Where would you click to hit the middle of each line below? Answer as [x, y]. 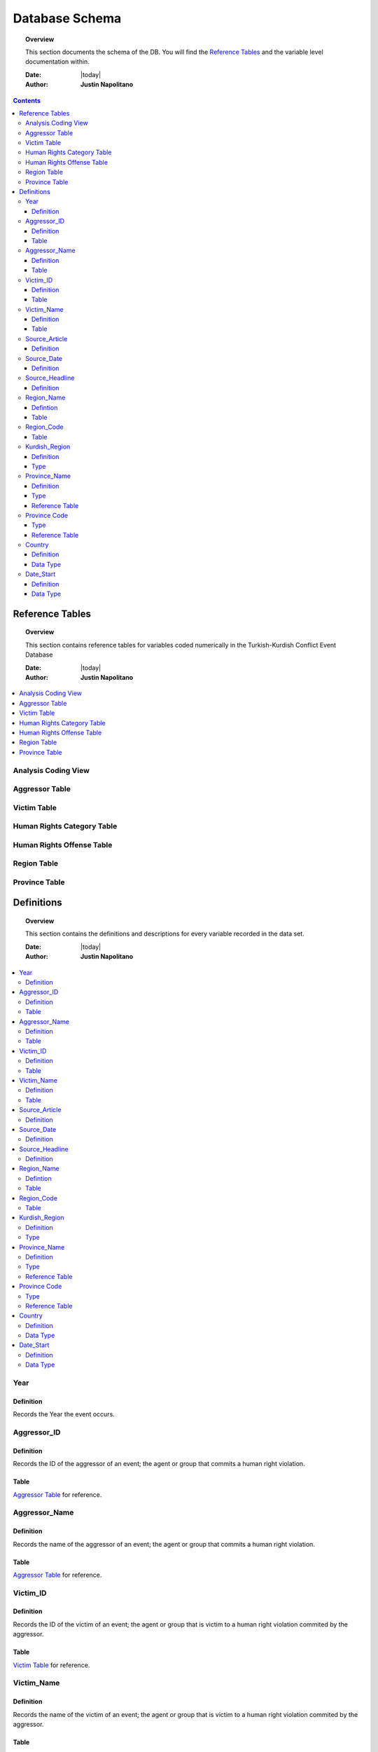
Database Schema [67, 18]
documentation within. [58, 62]
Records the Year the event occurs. [64, 1414]
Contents [27, 100]
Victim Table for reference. [51, 1665]
